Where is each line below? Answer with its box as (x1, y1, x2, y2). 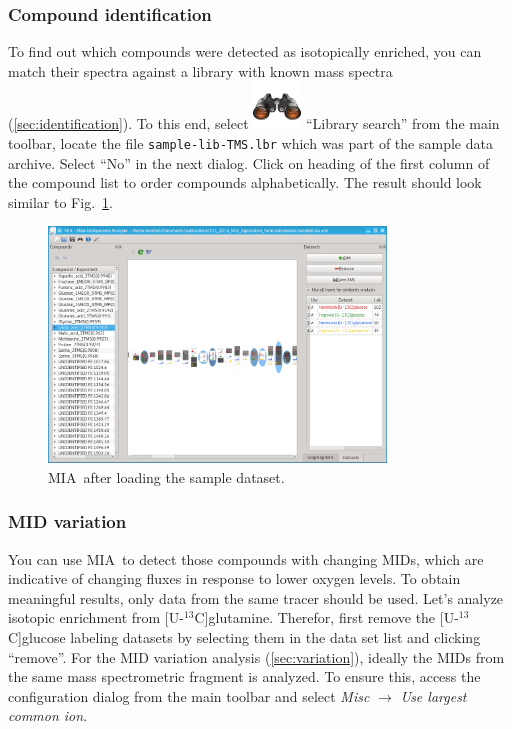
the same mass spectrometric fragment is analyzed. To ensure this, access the (8, 666, 481, 687)
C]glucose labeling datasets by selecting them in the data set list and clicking (8, 627, 481, 648)
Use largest (400, 685, 467, 706)
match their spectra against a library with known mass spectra (8, 60, 393, 81)
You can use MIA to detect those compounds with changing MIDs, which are (8, 548, 484, 569)
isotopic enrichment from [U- (8, 607, 184, 628)
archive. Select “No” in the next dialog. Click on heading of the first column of (8, 152, 490, 173)
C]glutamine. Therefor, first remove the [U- (194, 607, 459, 628)
